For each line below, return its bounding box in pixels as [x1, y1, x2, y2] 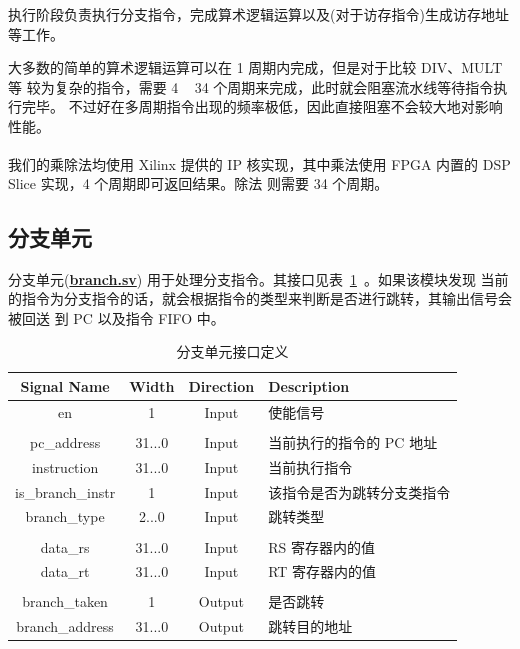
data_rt [40, 561, 90, 582]
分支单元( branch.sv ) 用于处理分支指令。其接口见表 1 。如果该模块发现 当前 [8, 268, 509, 289]
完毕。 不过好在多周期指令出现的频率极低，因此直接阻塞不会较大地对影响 [21, 96, 503, 117]
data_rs [40, 536, 90, 557]
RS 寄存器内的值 [268, 536, 375, 557]
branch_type [25, 506, 105, 527]
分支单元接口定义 [176, 341, 289, 362]
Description [268, 375, 350, 396]
